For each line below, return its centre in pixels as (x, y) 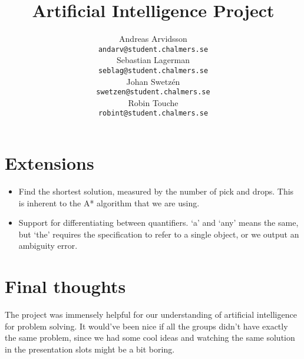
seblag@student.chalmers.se (153, 70)
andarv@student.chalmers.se (153, 49)
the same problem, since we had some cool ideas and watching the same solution (150, 337)
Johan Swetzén (153, 81)
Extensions (49, 163)
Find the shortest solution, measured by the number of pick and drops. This (156, 191)
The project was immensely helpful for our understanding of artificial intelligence (151, 314)
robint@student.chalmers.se (153, 113)
